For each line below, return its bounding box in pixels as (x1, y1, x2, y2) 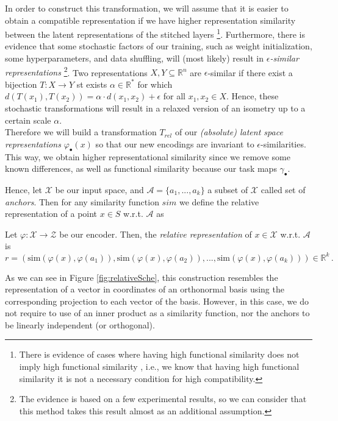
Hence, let (5, 183, 43, 196)
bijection (5, 77, 37, 90)
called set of (261, 183, 306, 196)
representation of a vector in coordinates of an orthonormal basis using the (5, 283, 284, 295)
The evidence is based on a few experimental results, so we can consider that (19, 392, 307, 405)
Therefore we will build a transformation (5, 126, 157, 138)
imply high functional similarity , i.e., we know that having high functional (19, 360, 300, 373)
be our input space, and (55, 183, 144, 196)
